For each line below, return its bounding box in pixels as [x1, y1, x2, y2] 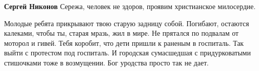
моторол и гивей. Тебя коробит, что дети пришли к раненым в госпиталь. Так [4, 37, 244, 48]
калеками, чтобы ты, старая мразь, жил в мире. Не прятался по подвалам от [4, 28, 239, 38]
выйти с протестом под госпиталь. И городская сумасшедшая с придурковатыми [4, 47, 251, 58]
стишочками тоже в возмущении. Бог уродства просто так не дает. [4, 57, 209, 67]
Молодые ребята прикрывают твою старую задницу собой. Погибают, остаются [4, 18, 249, 28]
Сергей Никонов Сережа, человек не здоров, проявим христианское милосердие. [4, 1, 256, 11]
